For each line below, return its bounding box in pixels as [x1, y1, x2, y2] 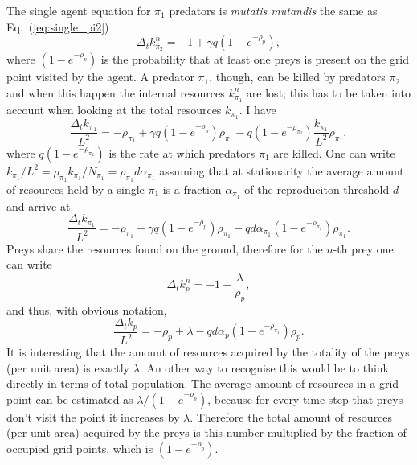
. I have [239, 101, 276, 117]
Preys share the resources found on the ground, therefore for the [6, 240, 323, 257]
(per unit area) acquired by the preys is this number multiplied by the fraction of [6, 424, 407, 441]
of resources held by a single [6, 180, 145, 197]
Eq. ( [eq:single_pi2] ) [6, 18, 109, 35]
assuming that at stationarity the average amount [159, 162, 404, 179]
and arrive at [6, 197, 71, 214]
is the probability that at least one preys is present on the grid [100, 51, 410, 68]
